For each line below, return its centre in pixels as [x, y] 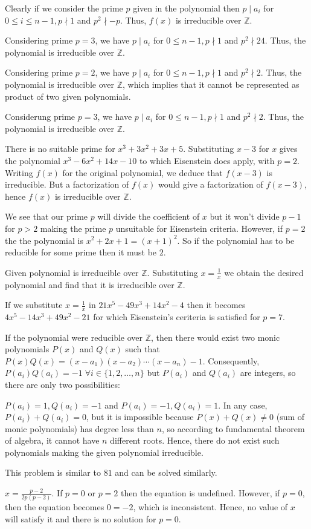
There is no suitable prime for [60, 149]
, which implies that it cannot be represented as [211, 84]
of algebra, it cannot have [52, 440]
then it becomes [216, 305]
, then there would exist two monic [216, 337]
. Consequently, [231, 360]
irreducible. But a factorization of [67, 184]
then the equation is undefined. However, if [200, 493]
